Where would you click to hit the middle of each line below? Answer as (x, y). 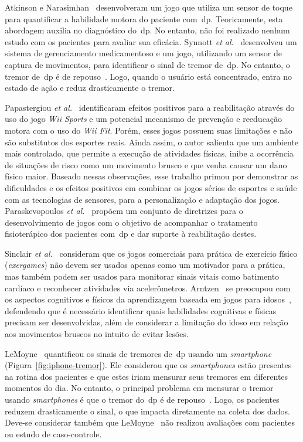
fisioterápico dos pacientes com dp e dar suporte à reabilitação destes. (131, 234)
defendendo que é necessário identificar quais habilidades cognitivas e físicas (141, 310)
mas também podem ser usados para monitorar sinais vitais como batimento (142, 276)
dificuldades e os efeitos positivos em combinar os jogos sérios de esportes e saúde (151, 187)
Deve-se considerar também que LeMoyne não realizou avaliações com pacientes (150, 422)
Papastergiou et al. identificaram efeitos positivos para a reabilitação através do (150, 107)
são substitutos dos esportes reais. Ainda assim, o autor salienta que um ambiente (152, 142)
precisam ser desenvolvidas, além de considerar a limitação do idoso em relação (147, 322)
